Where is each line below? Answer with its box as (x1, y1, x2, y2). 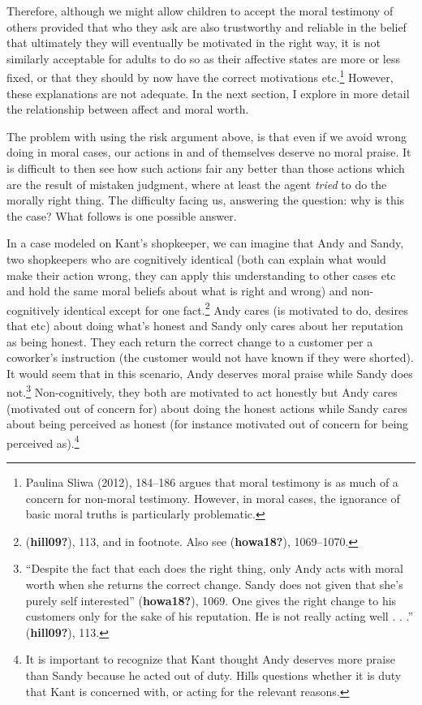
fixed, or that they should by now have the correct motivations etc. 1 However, (6, 67, 394, 86)
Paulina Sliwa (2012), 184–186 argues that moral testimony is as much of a (25, 474, 398, 491)
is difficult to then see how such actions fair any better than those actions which (6, 160, 405, 176)
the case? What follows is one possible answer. (6, 207, 237, 224)
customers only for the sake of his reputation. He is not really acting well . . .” (25, 608, 414, 625)
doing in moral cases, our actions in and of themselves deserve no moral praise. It (6, 144, 411, 161)
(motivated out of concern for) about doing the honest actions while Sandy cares (6, 399, 407, 416)
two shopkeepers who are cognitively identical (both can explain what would (6, 250, 386, 267)
